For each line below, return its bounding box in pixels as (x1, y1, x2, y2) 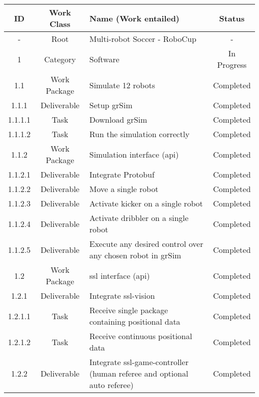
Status (219, 12, 245, 24)
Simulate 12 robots (89, 79, 155, 91)
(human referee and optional (89, 368, 188, 379)
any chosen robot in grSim (89, 249, 181, 261)
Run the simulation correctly (89, 128, 190, 140)
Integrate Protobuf (89, 169, 155, 180)
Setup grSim (89, 99, 132, 111)
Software (89, 53, 120, 65)
